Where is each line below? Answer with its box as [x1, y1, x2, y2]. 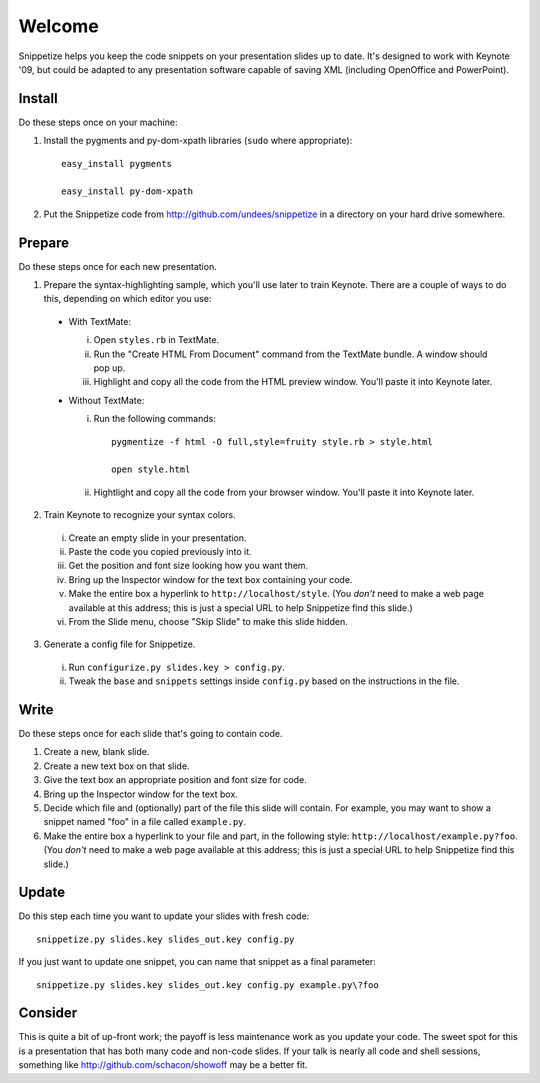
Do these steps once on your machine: [18, 116, 178, 128]
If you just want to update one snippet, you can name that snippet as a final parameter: [18, 956, 377, 968]
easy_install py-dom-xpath [61, 186, 194, 197]
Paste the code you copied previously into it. [68, 545, 252, 557]
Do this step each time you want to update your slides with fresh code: [18, 910, 310, 922]
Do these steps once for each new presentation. [18, 260, 217, 272]
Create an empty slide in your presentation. [68, 531, 247, 544]
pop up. [93, 362, 126, 374]
